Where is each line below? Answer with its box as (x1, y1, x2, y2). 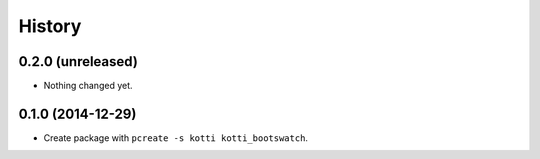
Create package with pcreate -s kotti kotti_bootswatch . (43, 131, 309, 144)
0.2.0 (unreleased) (18, 53, 139, 70)
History (18, 15, 82, 37)
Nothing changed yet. (43, 80, 134, 92)
